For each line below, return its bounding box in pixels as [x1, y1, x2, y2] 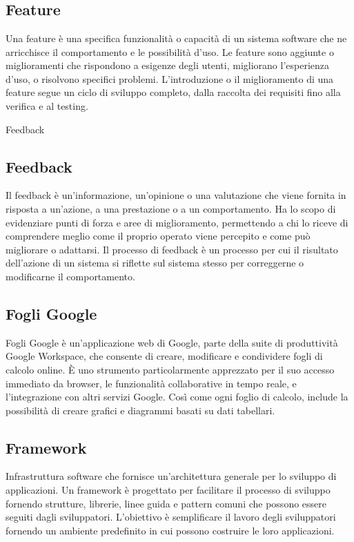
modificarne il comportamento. [6, 269, 135, 283]
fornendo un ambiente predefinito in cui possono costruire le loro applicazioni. [6, 523, 335, 537]
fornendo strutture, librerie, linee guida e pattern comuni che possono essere [6, 496, 326, 510]
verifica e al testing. [6, 98, 88, 113]
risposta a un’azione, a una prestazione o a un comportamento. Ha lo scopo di [6, 201, 336, 215]
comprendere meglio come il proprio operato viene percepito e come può [6, 229, 311, 243]
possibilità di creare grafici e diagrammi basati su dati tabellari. [6, 403, 275, 417]
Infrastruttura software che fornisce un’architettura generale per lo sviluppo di [6, 469, 337, 483]
